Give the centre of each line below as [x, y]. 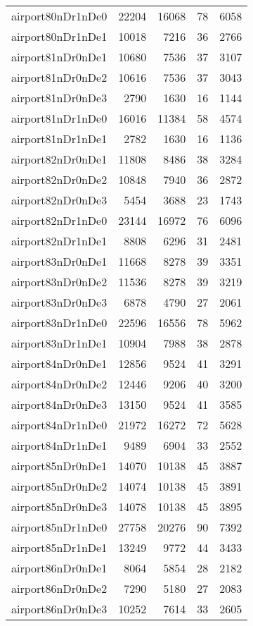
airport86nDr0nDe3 [59, 609]
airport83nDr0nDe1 [59, 261]
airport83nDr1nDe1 [59, 343]
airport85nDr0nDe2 [59, 486]
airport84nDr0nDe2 [59, 384]
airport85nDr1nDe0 [59, 527]
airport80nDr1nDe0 [59, 16]
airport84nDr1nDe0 [59, 425]
